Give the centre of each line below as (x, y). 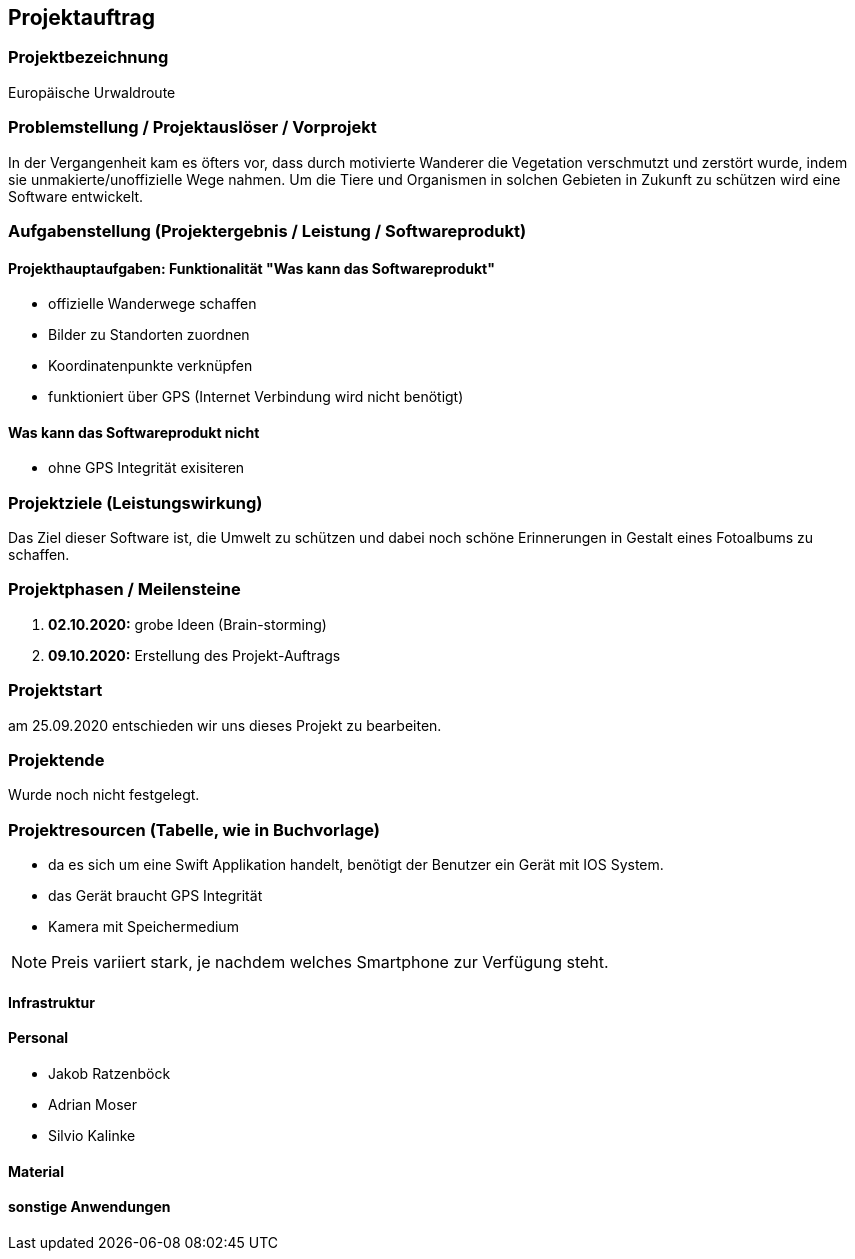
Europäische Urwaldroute (92, 92)
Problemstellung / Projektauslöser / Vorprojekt (192, 127)
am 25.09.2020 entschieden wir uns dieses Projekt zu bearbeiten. (225, 725)
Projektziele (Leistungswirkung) (135, 502)
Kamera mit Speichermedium (143, 927)
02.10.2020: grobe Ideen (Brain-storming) (187, 624)
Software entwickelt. (76, 196)
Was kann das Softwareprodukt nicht (134, 432)
